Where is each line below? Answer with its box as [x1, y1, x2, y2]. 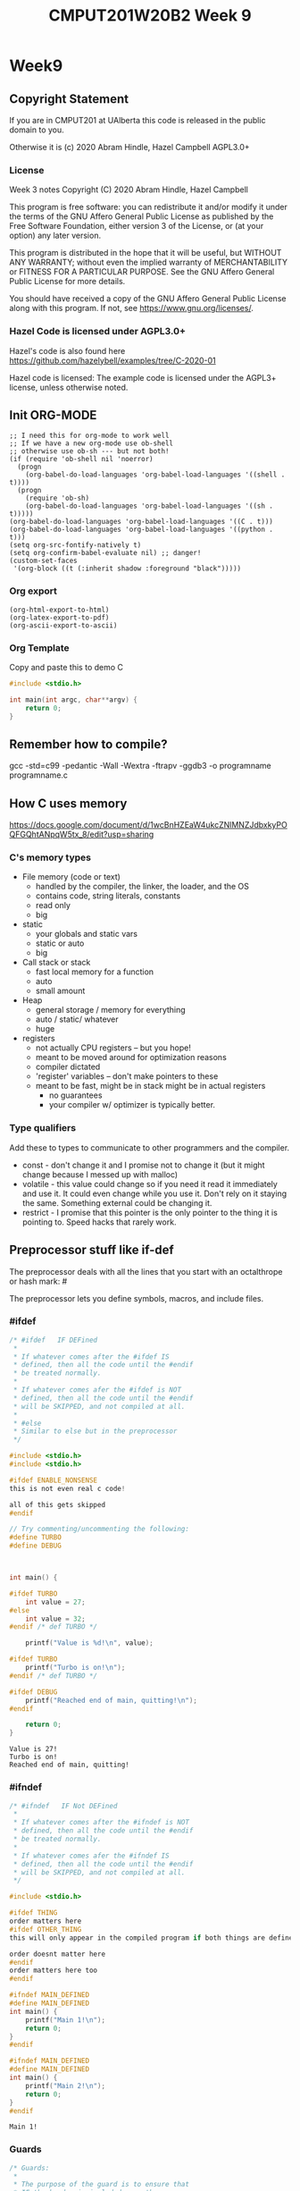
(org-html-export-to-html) [9, 605, 110, 614]
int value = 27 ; [25, 1597, 87, 1606]
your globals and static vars [35, 929, 138, 940]
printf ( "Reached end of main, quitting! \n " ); [25, 1696, 198, 1705]
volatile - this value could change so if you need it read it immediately [21, 1178, 279, 1189]
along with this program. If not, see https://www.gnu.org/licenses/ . [9, 303, 254, 314]
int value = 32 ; [25, 1614, 87, 1623]
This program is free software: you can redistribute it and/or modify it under [9, 202, 287, 213]
